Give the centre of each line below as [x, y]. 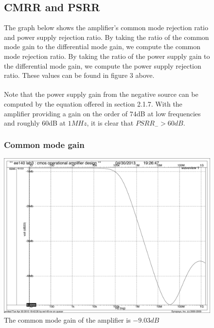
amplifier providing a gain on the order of [66, 113]
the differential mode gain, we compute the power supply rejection [103, 65]
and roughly [22, 123]
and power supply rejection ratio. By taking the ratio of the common [107, 37]
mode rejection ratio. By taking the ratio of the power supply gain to [107, 56]
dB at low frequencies [169, 113]
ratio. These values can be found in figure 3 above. [79, 75]
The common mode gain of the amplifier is [67, 319]
